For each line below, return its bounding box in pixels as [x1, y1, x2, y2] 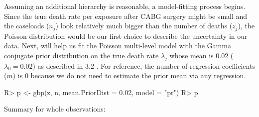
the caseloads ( [4, 20, 49, 31]
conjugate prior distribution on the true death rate [4, 50, 159, 60]
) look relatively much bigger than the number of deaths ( [55, 20, 233, 31]
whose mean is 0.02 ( [169, 50, 234, 60]
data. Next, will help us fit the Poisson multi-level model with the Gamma [4, 40, 231, 51]
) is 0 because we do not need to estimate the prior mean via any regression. [12, 70, 246, 81]
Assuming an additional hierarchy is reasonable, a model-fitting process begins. [4, 1, 246, 11]
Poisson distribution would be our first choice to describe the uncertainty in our [4, 30, 248, 41]
